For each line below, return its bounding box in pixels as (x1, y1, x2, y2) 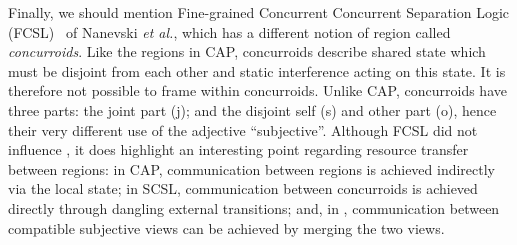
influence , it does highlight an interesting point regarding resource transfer (8, 139, 469, 160)
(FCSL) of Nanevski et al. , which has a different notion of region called (8, 21, 451, 42)
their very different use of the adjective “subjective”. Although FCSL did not (8, 119, 478, 140)
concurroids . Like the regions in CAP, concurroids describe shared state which (8, 41, 486, 62)
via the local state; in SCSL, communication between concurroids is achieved (8, 178, 478, 199)
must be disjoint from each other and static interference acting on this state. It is (8, 60, 506, 81)
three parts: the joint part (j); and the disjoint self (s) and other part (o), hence (8, 99, 497, 120)
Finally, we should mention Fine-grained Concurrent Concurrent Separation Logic (8, 2, 510, 22)
